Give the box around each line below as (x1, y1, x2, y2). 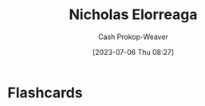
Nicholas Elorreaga (69, 6, 198, 24)
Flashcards (7, 84, 83, 101)
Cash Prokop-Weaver (97, 32, 169, 41)
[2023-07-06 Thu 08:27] (92, 47, 175, 57)
